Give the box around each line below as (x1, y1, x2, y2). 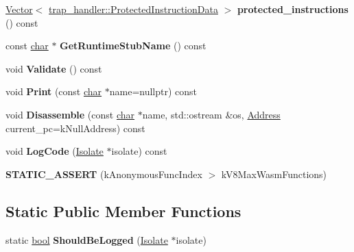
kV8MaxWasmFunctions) (221, 166, 327, 181)
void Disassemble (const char (5, 107, 135, 121)
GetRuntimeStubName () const (60, 38, 206, 53)
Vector (5, 2, 33, 16)
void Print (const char (5, 84, 102, 99)
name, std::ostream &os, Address (142, 107, 281, 121)
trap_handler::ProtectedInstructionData (49, 2, 218, 16)
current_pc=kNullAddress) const (5, 121, 145, 135)
